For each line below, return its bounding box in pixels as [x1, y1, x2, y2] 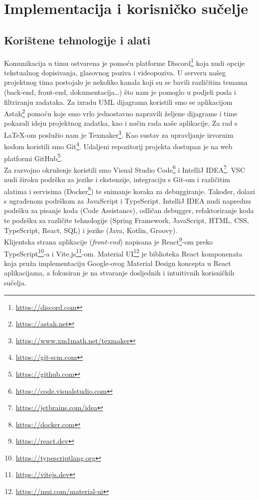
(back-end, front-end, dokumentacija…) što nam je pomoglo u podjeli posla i [4, 87, 236, 97]
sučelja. [4, 277, 26, 287]
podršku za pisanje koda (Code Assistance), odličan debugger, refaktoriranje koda [4, 205, 254, 216]
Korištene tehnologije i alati [4, 32, 150, 47]
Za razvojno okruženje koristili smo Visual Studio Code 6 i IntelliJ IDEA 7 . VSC [4, 163, 245, 175]
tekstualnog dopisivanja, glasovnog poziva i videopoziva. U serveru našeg [4, 67, 226, 77]
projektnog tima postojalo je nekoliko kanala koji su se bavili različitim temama [4, 77, 248, 87]
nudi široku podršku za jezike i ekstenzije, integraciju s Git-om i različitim [4, 174, 231, 185]
